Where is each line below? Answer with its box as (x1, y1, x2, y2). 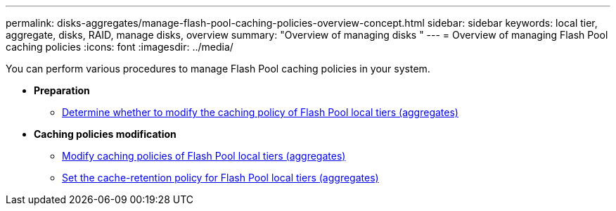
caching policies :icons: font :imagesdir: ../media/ (6, 41, 233, 53)
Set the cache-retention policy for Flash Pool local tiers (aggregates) (62, 172, 379, 184)
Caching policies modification (34, 128, 177, 140)
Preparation (34, 84, 90, 96)
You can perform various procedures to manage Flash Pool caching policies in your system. (6, 63, 430, 75)
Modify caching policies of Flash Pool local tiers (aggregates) (62, 150, 346, 162)
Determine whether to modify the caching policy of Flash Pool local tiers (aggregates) (62, 106, 458, 118)
